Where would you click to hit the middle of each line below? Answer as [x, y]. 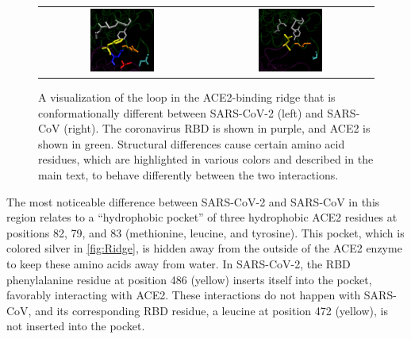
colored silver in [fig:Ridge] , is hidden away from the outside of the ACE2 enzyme [204, 248]
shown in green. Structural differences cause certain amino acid [192, 143]
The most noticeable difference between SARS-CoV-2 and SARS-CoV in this [193, 201]
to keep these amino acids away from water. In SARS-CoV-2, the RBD [179, 263]
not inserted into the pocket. [76, 326]
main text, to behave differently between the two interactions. [188, 175]
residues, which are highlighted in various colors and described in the [206, 159]
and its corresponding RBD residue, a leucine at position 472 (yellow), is [211, 310]
